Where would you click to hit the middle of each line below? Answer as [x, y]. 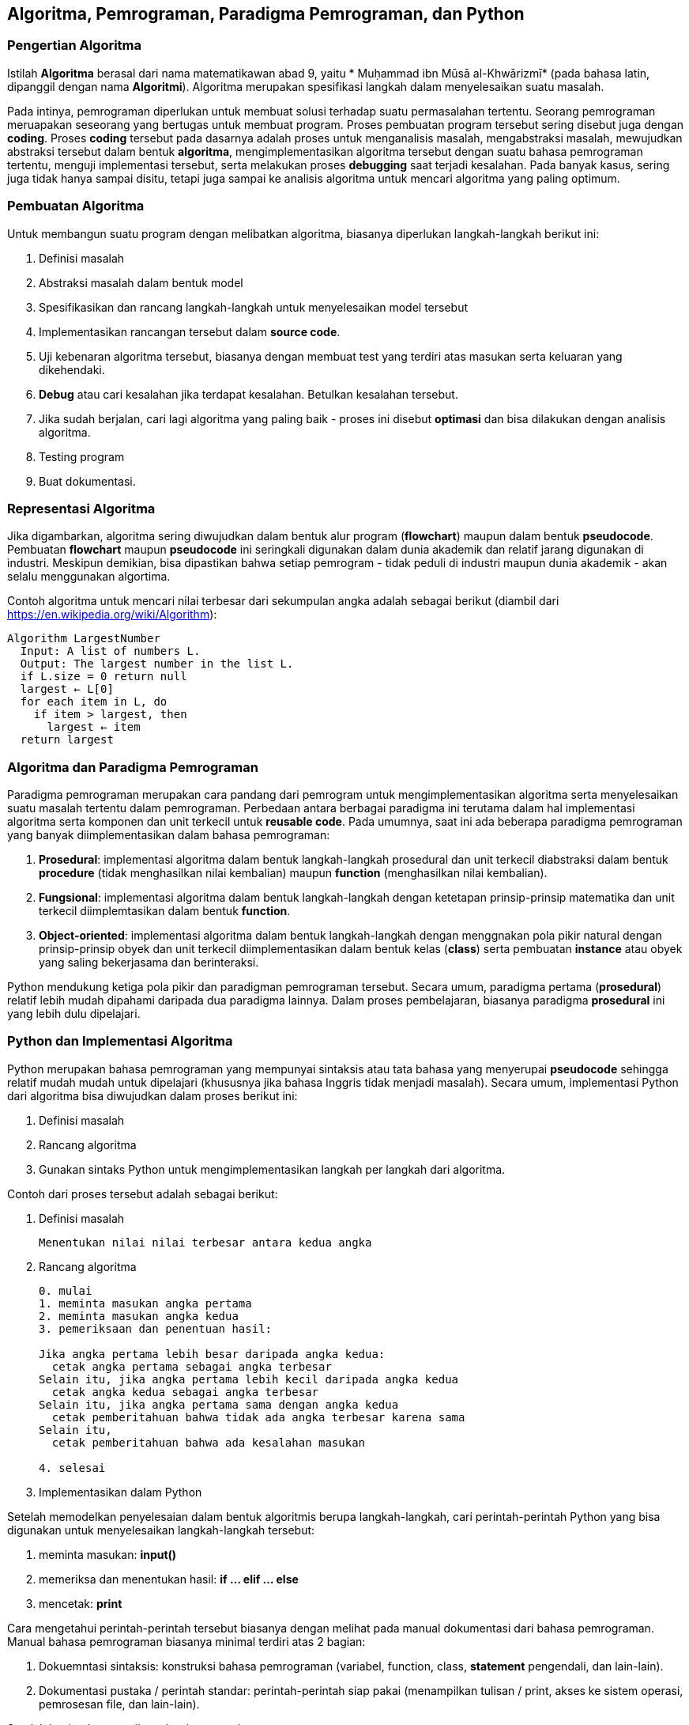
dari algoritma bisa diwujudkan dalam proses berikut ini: [152, 1095]
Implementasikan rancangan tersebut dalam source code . [190, 331]
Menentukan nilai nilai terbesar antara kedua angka [205, 1242]
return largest [67, 740]
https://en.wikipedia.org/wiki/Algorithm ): [112, 615]
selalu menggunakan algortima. [89, 577]
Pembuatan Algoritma [76, 206]
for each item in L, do [94, 702]
